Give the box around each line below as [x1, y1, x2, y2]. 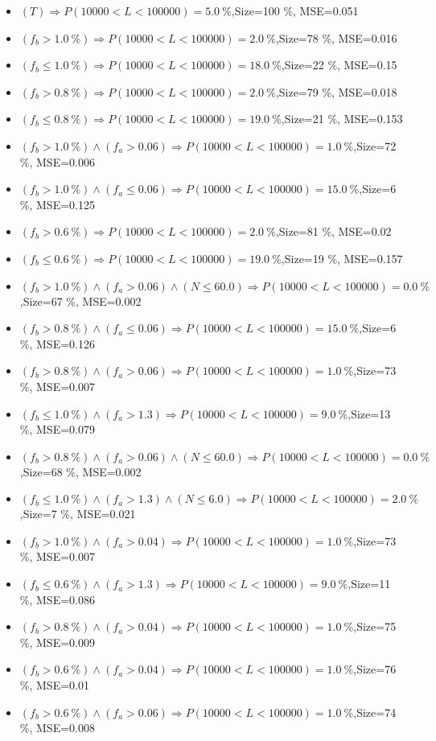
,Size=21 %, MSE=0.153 [281, 110, 403, 127]
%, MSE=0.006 [19, 153, 95, 170]
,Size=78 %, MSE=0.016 [275, 29, 397, 46]
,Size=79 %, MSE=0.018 [275, 83, 397, 100]
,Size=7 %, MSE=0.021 [19, 505, 136, 522]
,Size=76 [353, 661, 397, 677]
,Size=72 [353, 137, 397, 154]
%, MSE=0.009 [19, 633, 95, 650]
